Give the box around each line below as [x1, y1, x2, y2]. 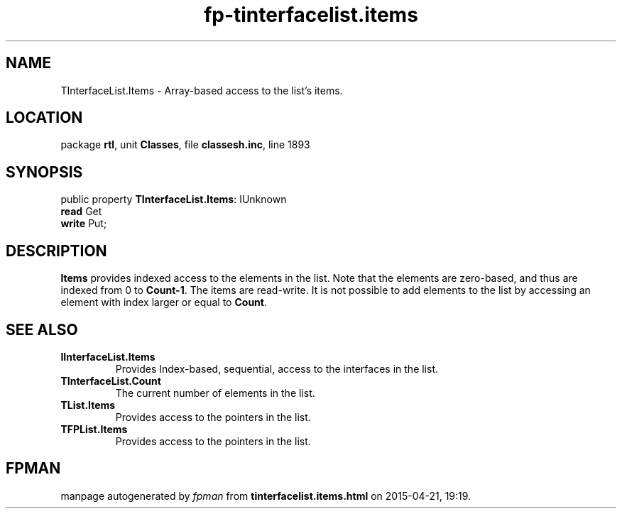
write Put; [60, 217, 107, 230]
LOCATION [6, 109, 83, 127]
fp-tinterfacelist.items [204, 3, 418, 27]
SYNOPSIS [6, 163, 83, 181]
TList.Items [60, 398, 116, 411]
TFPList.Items [60, 422, 128, 435]
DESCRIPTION [6, 241, 107, 260]
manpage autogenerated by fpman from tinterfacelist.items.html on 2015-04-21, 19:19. [60, 489, 471, 502]
